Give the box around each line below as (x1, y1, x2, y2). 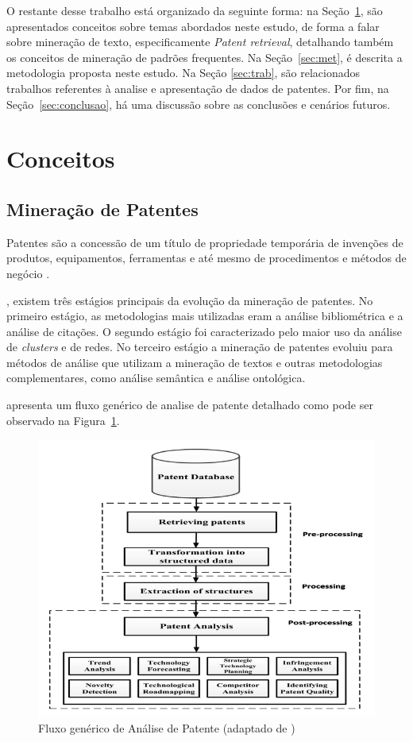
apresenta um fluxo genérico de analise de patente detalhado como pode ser (6, 396, 373, 413)
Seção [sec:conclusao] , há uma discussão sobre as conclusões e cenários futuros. (6, 95, 391, 112)
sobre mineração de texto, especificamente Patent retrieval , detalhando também (6, 33, 394, 50)
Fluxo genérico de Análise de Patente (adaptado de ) (38, 719, 295, 736)
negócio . (6, 265, 50, 281)
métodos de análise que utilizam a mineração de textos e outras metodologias (6, 354, 383, 370)
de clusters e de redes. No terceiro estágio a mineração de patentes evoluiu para (6, 338, 393, 355)
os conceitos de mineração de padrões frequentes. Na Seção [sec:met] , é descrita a (6, 48, 403, 65)
